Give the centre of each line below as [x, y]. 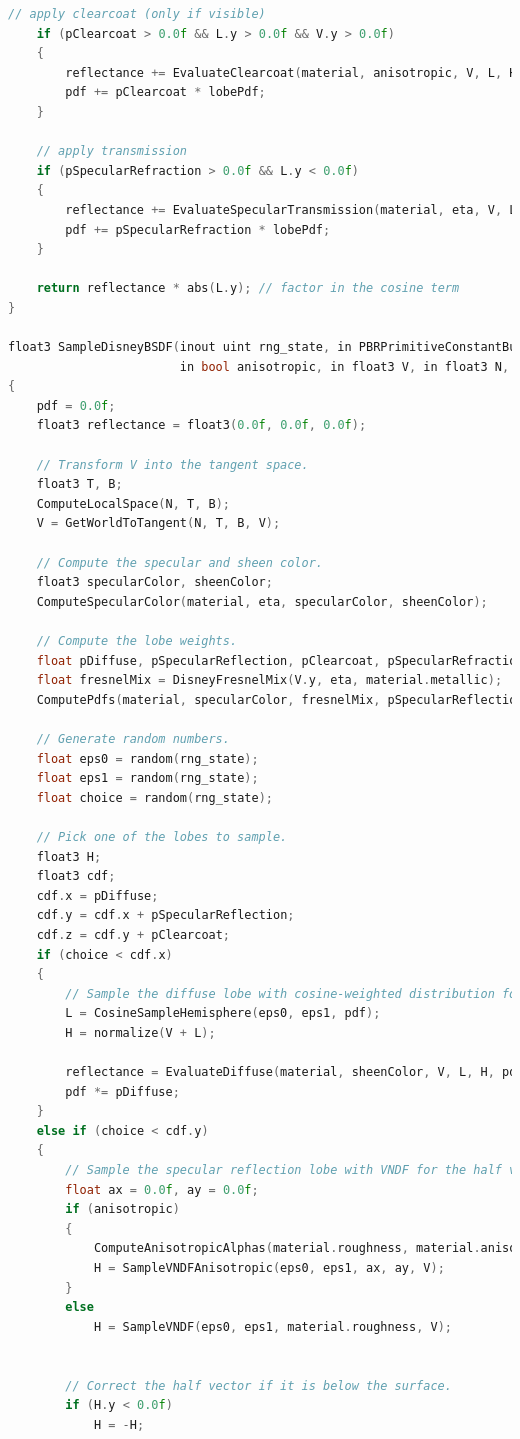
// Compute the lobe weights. [137, 641]
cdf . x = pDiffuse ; [97, 895]
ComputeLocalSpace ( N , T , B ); [133, 503]
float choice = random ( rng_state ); [154, 797]
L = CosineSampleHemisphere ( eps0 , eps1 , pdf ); [223, 1013]
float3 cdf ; [76, 876]
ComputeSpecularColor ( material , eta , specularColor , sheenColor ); [262, 601]
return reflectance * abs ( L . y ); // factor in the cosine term [248, 288]
